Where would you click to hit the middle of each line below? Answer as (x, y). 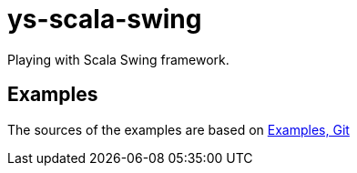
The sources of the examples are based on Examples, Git (178, 129)
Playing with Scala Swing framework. (118, 59)
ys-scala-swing (105, 19)
